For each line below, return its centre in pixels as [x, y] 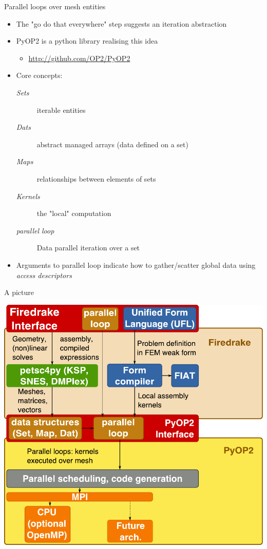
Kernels [28, 196]
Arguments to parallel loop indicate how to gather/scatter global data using [136, 264]
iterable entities [61, 110]
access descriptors [44, 275]
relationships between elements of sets [96, 178]
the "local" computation [74, 213]
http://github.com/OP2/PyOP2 [79, 58]
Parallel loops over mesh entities [55, 6]
